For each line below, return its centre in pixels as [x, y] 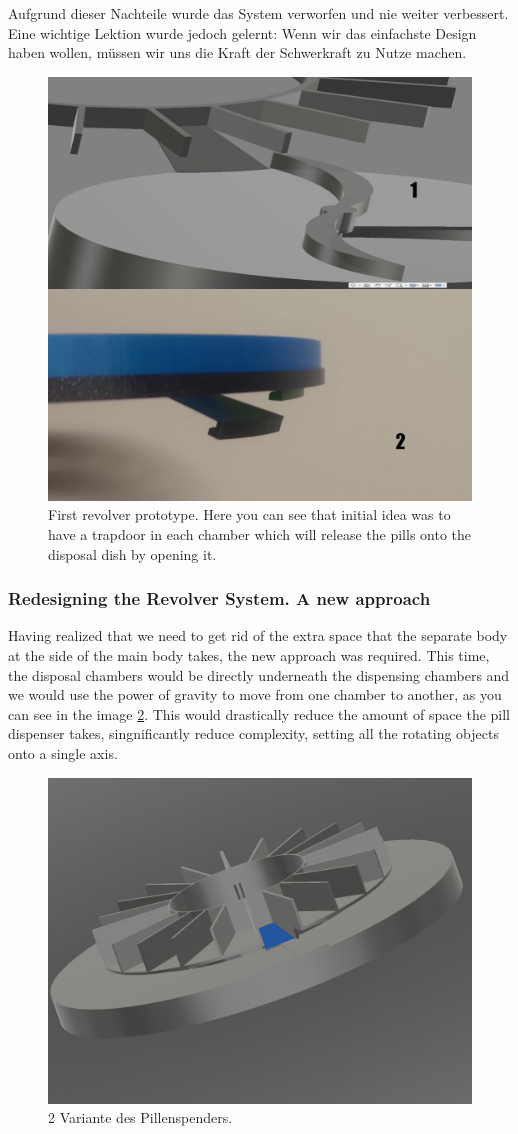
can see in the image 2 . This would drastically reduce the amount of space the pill [259, 713]
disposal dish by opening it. [132, 553]
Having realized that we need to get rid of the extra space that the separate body [258, 635]
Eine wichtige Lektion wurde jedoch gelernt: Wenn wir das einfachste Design [242, 32]
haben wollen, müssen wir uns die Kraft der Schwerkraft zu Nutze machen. [237, 52]
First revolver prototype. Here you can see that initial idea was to [249, 514]
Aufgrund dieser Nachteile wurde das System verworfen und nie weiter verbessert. [258, 13]
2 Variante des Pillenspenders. [140, 1117]
